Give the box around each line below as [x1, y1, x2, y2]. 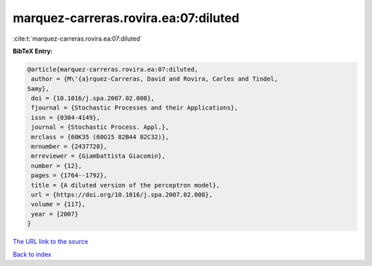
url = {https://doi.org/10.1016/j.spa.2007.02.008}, [31, 191, 213, 198]
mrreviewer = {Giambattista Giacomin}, [31, 152, 165, 160]
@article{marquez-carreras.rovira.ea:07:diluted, [27, 65, 198, 73]
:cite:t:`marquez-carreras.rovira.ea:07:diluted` [12, 34, 143, 43]
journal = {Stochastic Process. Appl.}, [31, 123, 169, 131]
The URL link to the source [12, 238, 89, 246]
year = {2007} [31, 210, 79, 218]
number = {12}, [31, 162, 83, 170]
